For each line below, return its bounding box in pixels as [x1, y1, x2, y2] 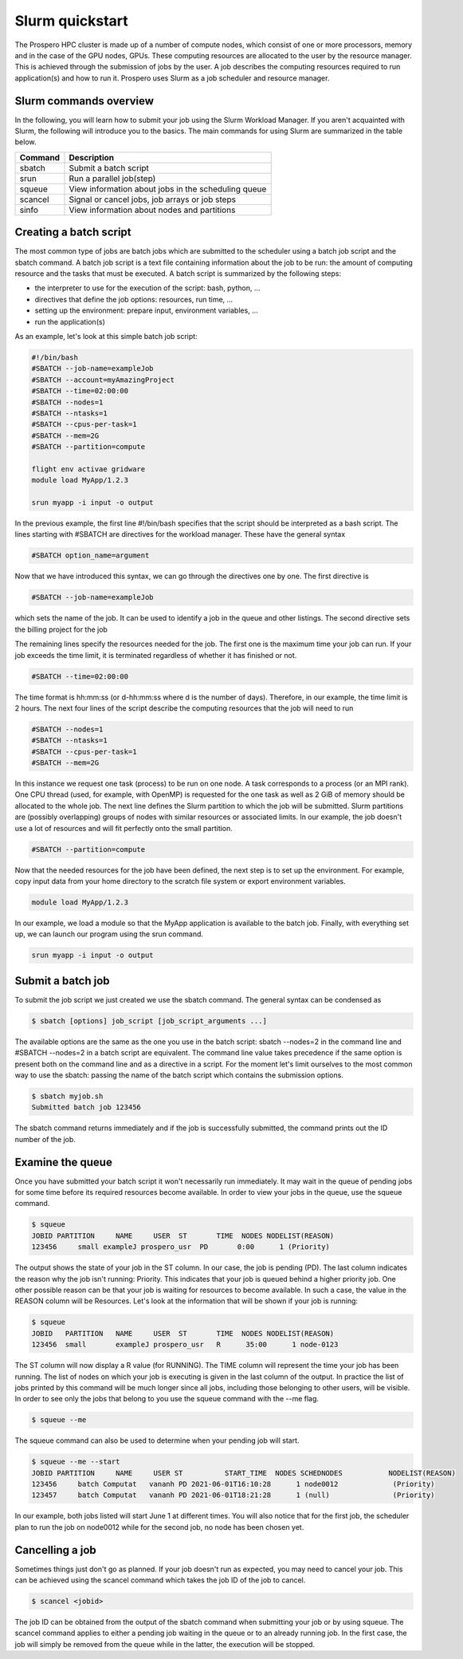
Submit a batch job [14, 974, 111, 987]
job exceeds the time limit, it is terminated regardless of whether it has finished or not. [14, 650, 297, 660]
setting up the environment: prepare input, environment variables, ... [34, 305, 258, 315]
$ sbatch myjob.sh [31, 1091, 104, 1101]
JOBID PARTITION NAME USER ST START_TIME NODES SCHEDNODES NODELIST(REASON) [31, 1468, 456, 1477]
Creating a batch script [14, 226, 131, 239]
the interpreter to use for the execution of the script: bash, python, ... [34, 283, 261, 293]
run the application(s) [34, 317, 105, 326]
